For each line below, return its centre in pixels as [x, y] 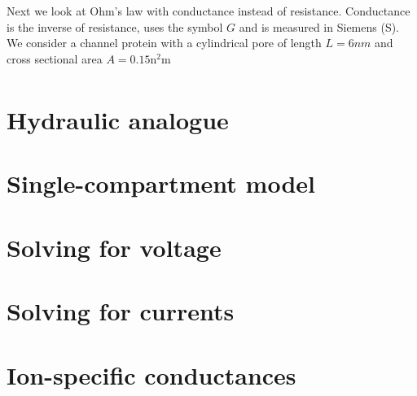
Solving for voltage [114, 247]
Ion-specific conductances [151, 374]
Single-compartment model [161, 183]
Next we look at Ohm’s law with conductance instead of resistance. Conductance [208, 11]
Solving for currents [121, 311]
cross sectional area [55, 58]
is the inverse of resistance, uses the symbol [115, 26]
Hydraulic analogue [118, 120]
